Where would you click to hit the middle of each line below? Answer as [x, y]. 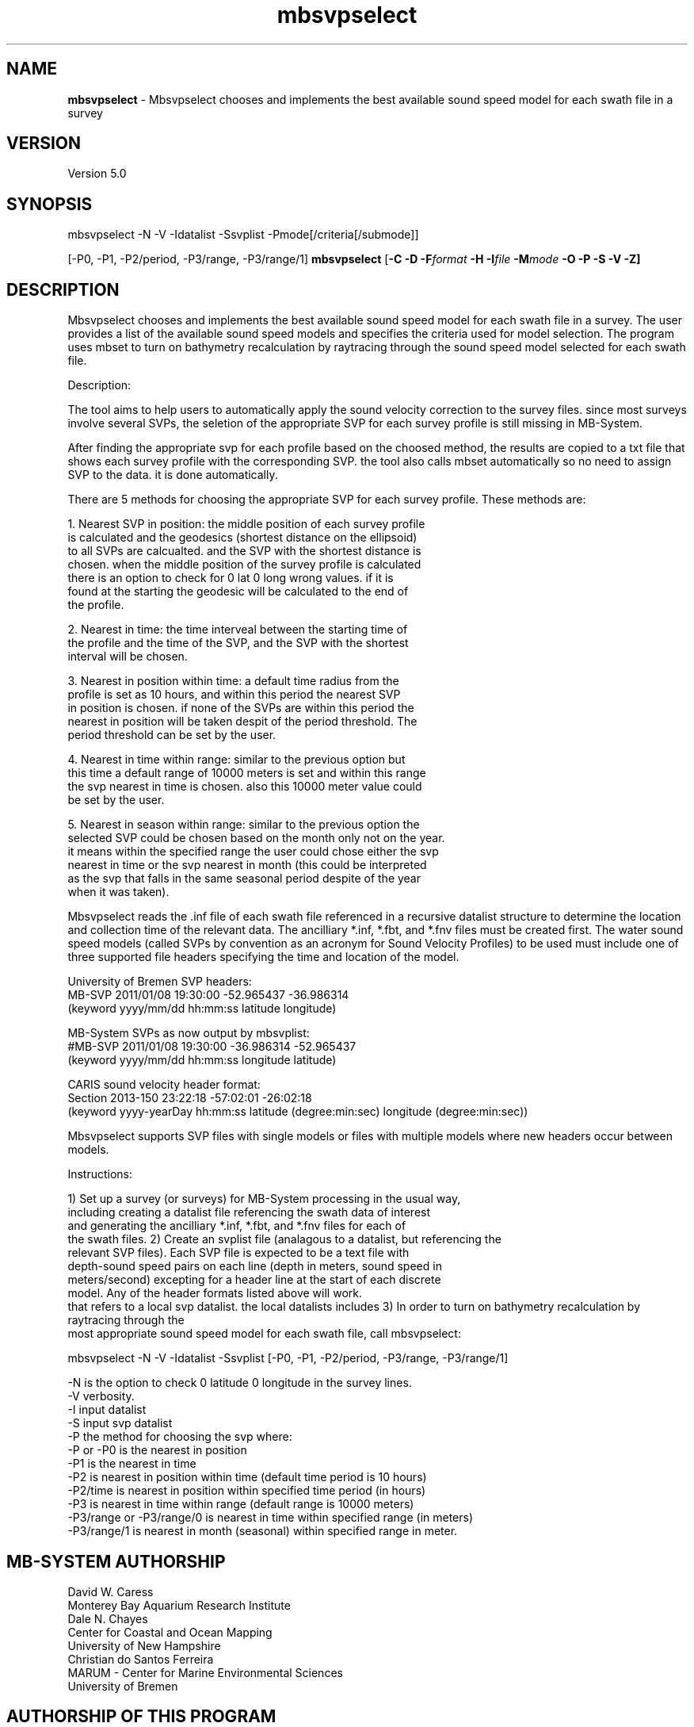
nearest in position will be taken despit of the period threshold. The [242, 722]
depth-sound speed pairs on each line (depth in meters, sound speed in [255, 1266]
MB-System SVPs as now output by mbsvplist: [189, 1033]
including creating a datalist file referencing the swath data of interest [249, 1212]
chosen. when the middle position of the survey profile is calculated [244, 565]
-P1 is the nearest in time [132, 1464]
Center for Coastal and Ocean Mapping [170, 1632]
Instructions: [100, 1174]
